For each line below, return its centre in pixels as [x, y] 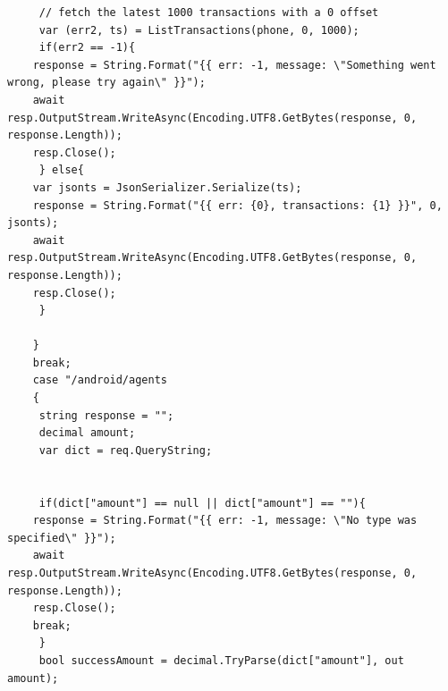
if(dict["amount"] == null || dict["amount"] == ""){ [202, 503]
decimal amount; [87, 433]
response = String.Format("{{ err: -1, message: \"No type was [225, 521]
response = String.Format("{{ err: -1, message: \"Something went [234, 65]
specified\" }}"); [62, 538]
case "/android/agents [100, 380]
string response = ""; [106, 415]
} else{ [61, 170]
